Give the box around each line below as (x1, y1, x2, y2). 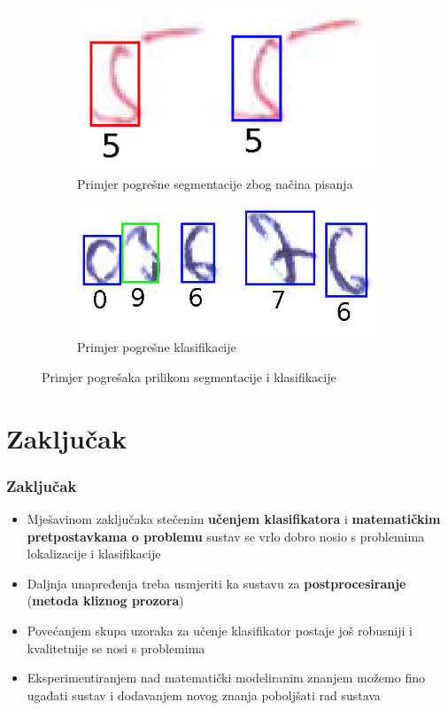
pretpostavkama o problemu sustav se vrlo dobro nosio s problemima (27, 527, 425, 545)
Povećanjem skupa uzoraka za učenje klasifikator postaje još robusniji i (27, 620, 413, 639)
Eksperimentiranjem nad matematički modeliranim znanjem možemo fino (27, 668, 425, 687)
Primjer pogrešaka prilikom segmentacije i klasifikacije (42, 367, 336, 386)
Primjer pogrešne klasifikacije (77, 338, 236, 356)
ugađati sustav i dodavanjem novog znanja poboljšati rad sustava (27, 685, 381, 704)
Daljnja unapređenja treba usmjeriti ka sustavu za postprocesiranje (27, 573, 406, 592)
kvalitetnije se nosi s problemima (27, 638, 205, 657)
